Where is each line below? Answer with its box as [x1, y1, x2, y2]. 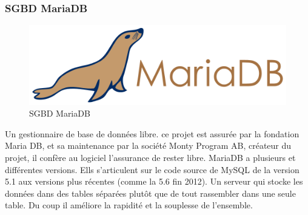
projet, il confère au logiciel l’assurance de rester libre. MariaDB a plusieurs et [5, 151, 296, 164]
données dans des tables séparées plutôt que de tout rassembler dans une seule [5, 186, 296, 199]
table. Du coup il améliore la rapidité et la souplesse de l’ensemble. [5, 199, 253, 211]
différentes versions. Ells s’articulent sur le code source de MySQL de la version [5, 163, 300, 176]
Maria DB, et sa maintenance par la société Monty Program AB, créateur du [5, 139, 292, 152]
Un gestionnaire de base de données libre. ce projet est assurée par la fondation [5, 127, 300, 140]
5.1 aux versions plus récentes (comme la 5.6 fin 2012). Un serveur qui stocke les [5, 175, 303, 188]
